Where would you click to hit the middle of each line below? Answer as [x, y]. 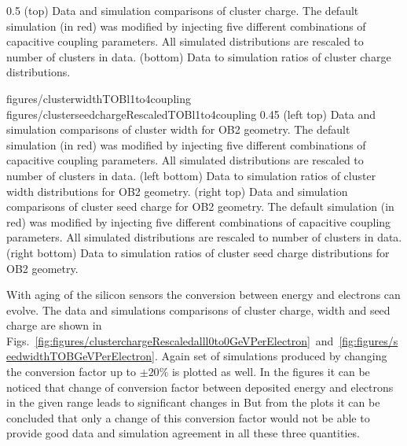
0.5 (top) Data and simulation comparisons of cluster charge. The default [183, 10]
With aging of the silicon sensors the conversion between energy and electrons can [203, 295]
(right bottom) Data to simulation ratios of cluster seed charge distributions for [198, 252]
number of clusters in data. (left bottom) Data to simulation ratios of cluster [191, 175]
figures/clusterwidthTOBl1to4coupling [99, 98]
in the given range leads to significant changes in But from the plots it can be [193, 402]
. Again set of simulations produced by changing [271, 356]
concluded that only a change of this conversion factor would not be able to [188, 417]
